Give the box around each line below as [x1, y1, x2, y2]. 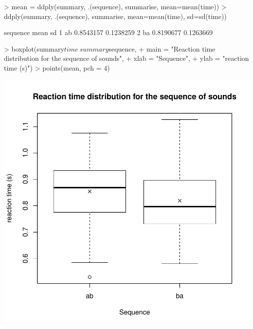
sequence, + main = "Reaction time [108, 43, 216, 54]
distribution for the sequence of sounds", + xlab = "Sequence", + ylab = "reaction [4, 53, 249, 63]
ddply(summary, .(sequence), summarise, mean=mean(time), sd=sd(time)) [4, 11, 227, 21]
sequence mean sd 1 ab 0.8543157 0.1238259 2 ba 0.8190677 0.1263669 [4, 27, 213, 37]
